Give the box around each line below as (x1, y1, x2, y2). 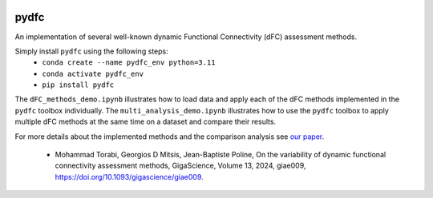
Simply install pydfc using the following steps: (14, 46, 168, 56)
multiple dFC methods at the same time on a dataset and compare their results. (14, 117, 277, 127)
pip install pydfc (42, 81, 115, 89)
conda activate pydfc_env (42, 69, 144, 78)
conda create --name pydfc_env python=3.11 (42, 58, 216, 67)
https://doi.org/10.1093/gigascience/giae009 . (55, 172, 204, 181)
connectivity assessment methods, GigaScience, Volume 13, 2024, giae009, (55, 160, 306, 171)
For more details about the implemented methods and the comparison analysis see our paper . (14, 132, 325, 141)
